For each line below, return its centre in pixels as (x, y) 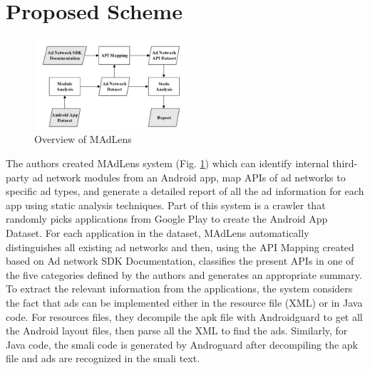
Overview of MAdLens (83, 139)
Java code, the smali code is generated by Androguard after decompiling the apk (182, 344)
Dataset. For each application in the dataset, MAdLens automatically (158, 233)
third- (345, 163)
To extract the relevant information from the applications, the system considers (179, 289)
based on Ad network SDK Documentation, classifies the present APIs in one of (180, 261)
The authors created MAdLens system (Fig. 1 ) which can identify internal (168, 163)
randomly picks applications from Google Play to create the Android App (167, 219)
